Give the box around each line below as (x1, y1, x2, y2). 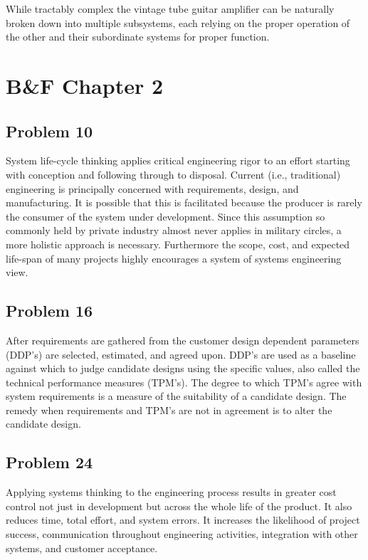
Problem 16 (6, 300, 93, 322)
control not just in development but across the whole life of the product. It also (6, 498, 352, 513)
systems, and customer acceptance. (6, 540, 158, 555)
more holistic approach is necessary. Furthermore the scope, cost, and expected (6, 236, 350, 251)
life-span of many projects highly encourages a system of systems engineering (6, 250, 342, 265)
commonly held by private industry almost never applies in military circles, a (6, 223, 342, 238)
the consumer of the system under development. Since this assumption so (6, 208, 325, 223)
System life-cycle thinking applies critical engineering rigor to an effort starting (6, 153, 350, 168)
